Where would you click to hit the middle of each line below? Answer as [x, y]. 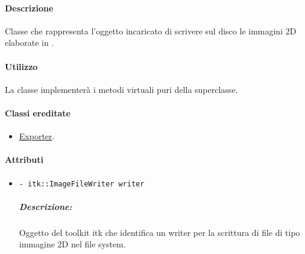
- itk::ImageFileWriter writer [82, 184]
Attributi [24, 160]
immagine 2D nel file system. [72, 244]
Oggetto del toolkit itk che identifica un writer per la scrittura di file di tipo [159, 232]
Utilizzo [21, 66]
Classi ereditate [38, 113]
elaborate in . [30, 43]
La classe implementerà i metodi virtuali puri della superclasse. [121, 89]
